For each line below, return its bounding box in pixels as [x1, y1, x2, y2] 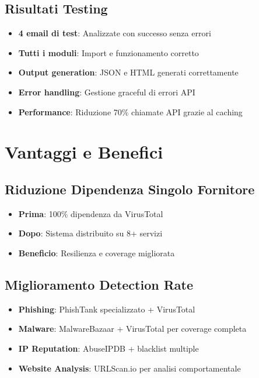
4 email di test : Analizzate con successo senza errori [18, 27, 211, 39]
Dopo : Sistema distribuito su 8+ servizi [18, 227, 163, 239]
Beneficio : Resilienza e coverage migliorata [18, 246, 175, 259]
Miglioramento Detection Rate [5, 275, 194, 293]
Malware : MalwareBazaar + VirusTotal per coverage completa [18, 322, 247, 335]
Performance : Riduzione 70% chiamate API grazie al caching [18, 105, 243, 118]
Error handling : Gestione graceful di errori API [18, 85, 195, 98]
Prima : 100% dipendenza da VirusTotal [18, 207, 163, 219]
